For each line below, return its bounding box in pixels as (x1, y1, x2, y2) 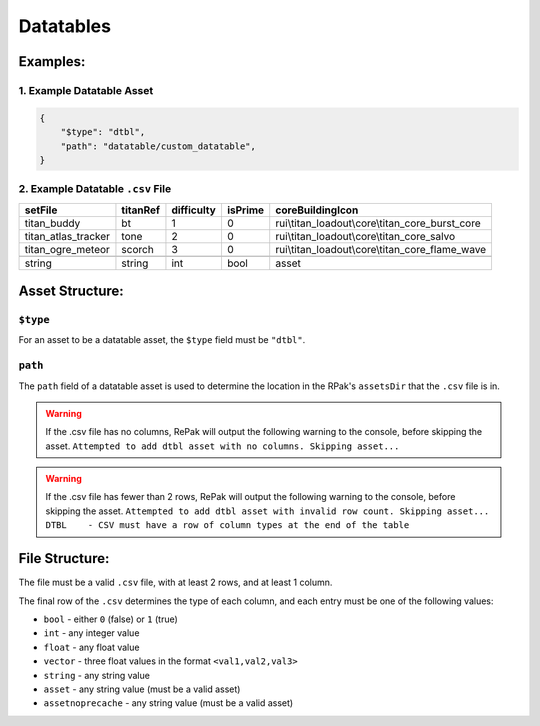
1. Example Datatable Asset (18, 83, 154, 97)
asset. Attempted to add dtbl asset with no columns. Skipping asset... (45, 440, 400, 452)
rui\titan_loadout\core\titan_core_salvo (275, 229, 456, 243)
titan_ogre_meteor (24, 242, 110, 256)
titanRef (121, 203, 160, 217)
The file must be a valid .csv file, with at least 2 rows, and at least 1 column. (18, 576, 333, 589)
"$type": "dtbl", (60, 126, 146, 138)
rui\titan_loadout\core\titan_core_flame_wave (275, 242, 487, 256)
